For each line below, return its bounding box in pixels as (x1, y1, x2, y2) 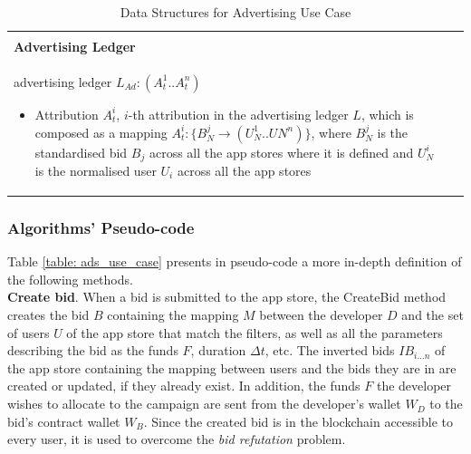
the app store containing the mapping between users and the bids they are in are (7, 358, 457, 377)
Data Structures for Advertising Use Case (120, 3, 351, 21)
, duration (190, 341, 246, 360)
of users (7, 323, 50, 342)
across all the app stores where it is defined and (149, 142, 414, 161)
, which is (360, 104, 414, 123)
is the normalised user (34, 160, 157, 179)
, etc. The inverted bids (264, 341, 395, 360)
